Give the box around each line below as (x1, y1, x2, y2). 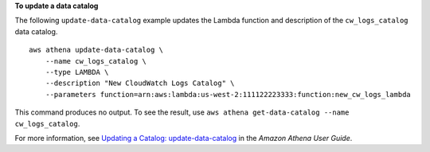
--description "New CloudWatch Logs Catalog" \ (45, 79, 235, 88)
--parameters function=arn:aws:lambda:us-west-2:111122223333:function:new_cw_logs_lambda (45, 90, 412, 99)
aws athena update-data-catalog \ (29, 45, 163, 55)
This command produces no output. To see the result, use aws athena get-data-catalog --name (14, 107, 350, 117)
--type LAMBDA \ (45, 68, 109, 76)
